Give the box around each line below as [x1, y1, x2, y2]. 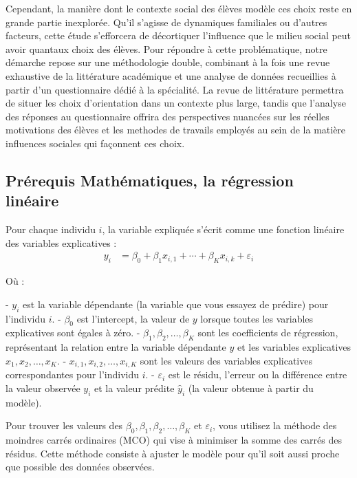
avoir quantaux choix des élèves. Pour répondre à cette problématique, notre [6, 41, 327, 56]
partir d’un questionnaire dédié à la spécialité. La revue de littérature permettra [6, 82, 344, 96]
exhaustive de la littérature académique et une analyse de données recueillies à [6, 68, 336, 83]
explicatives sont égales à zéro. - [6, 325, 140, 340]
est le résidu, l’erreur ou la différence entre [168, 367, 347, 382]
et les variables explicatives [237, 340, 351, 354]
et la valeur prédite [94, 380, 175, 395]
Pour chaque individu [6, 222, 96, 237]
